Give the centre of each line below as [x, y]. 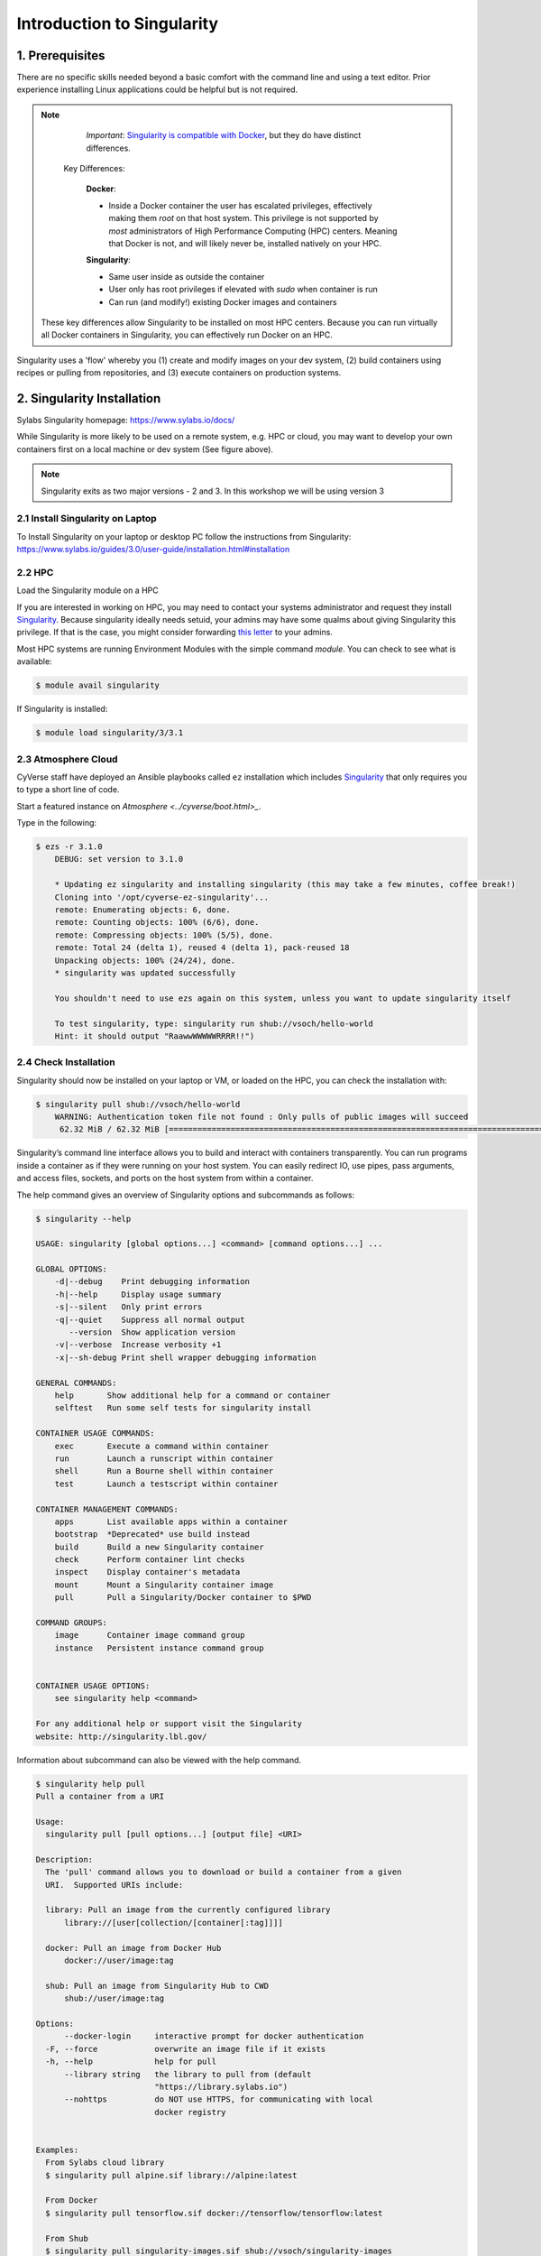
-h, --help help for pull [131, 2062]
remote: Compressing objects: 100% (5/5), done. [164, 935]
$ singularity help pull [91, 1784]
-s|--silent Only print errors [128, 1307]
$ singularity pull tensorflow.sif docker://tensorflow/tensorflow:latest [214, 2213]
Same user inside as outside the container [187, 276]
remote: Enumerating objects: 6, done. [143, 910]
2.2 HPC [35, 572]
